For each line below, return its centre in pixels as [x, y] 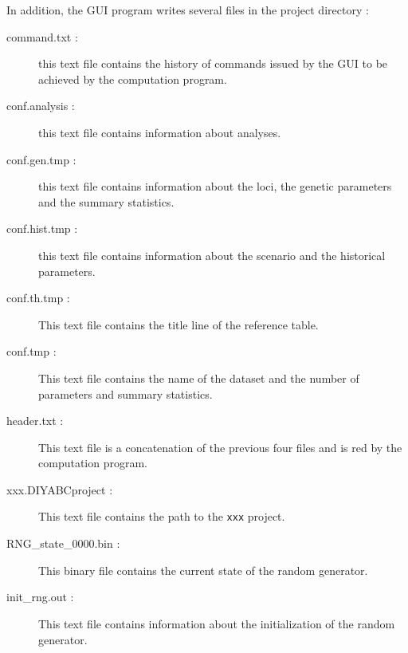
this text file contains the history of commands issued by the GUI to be [213, 63]
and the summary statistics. [106, 201]
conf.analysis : [41, 106]
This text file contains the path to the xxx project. [162, 516]
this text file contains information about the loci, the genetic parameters [215, 186]
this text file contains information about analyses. [160, 132]
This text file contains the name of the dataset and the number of [199, 378]
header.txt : [35, 421]
